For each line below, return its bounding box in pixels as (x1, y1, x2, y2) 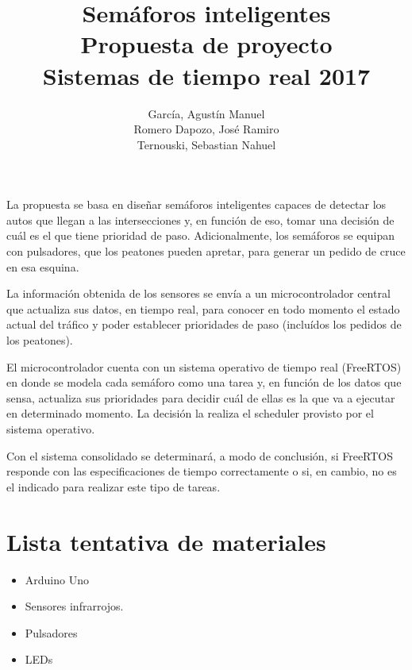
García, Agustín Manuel (148, 105, 265, 121)
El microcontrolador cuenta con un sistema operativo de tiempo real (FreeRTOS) (6, 358, 402, 375)
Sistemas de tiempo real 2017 (42, 59, 371, 91)
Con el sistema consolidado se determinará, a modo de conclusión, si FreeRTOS (6, 447, 394, 464)
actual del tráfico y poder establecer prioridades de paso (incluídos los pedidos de (6, 316, 402, 333)
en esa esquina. (6, 258, 79, 275)
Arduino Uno (25, 571, 89, 587)
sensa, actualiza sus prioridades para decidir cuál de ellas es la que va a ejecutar (6, 389, 395, 406)
